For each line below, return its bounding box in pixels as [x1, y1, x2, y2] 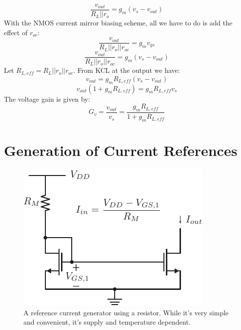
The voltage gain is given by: [4, 93, 90, 104]
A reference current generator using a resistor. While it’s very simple [23, 307, 229, 317]
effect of [4, 27, 28, 37]
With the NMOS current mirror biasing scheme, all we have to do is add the [4, 18, 233, 28]
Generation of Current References [4, 140, 238, 160]
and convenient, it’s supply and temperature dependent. [23, 317, 191, 327]
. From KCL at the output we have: [73, 65, 180, 75]
